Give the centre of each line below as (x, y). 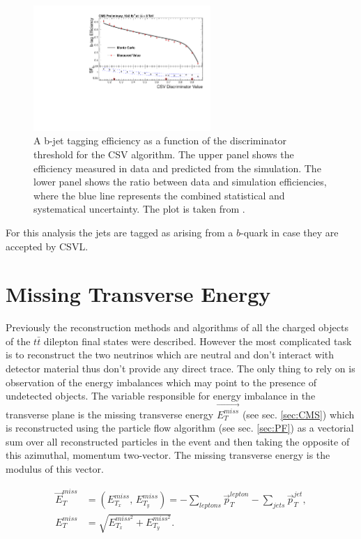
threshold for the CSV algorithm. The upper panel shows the (164, 154)
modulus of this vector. (55, 468)
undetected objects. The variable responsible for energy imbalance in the (161, 396)
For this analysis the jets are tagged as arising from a (120, 232)
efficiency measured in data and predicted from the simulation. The (177, 168)
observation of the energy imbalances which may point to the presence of (161, 382)
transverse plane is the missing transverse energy (110, 414)
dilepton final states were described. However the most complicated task (198, 341)
